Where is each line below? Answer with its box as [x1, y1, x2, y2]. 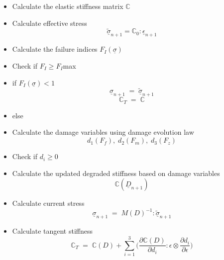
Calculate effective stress [12, 17, 87, 28]
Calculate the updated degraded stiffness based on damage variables [12, 168, 220, 178]
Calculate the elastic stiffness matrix [12, 1, 123, 11]
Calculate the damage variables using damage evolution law [12, 127, 194, 137]
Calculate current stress [12, 198, 85, 208]
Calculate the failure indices [12, 44, 98, 54]
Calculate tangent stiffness [12, 226, 93, 236]
